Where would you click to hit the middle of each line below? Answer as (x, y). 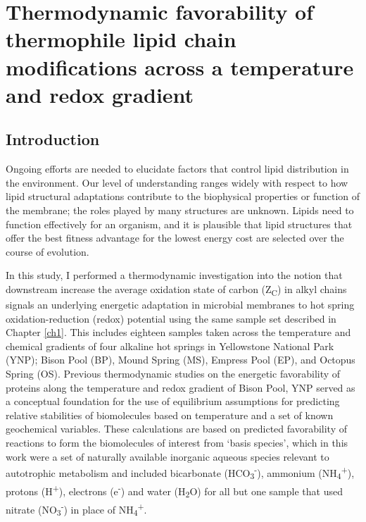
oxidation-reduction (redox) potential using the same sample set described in (171, 318)
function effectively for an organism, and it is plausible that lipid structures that (179, 224)
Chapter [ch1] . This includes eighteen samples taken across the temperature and (178, 332)
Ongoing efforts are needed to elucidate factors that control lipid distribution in (177, 169)
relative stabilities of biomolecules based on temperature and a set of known (170, 415)
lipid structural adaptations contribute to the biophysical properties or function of (183, 196)
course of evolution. (48, 251)
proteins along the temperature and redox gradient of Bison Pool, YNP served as (181, 387)
